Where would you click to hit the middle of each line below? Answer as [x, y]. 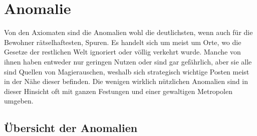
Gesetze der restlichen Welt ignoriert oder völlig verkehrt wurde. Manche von [122, 52]
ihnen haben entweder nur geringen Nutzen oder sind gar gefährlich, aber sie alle [128, 61]
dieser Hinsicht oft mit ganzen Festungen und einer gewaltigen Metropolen [118, 91]
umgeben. [19, 101]
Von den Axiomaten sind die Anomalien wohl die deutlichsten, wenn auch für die [128, 32]
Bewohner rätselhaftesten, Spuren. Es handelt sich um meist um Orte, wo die [123, 42]
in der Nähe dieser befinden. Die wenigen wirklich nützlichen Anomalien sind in [126, 81]
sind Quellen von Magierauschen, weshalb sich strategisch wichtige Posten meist [127, 71]
